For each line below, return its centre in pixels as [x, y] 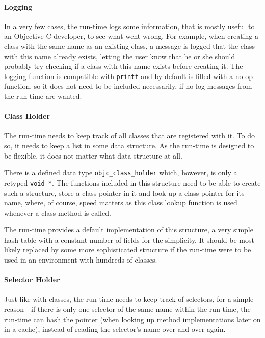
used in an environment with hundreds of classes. [81, 260]
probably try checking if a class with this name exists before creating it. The [124, 66]
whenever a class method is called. [58, 212]
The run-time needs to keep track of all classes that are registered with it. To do [130, 135]
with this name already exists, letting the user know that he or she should [120, 56]
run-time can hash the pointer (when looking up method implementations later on [132, 319]
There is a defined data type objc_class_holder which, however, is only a [121, 173]
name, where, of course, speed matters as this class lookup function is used [121, 203]
